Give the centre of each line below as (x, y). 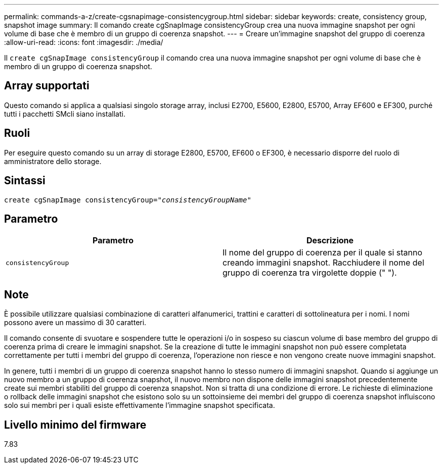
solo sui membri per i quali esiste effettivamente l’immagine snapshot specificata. (140, 405)
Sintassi (25, 181)
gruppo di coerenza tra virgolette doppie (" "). (310, 273)
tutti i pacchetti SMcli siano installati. (65, 114)
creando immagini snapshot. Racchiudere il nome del (323, 263)
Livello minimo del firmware (75, 425)
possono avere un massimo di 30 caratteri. (75, 323)
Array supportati (47, 86)
